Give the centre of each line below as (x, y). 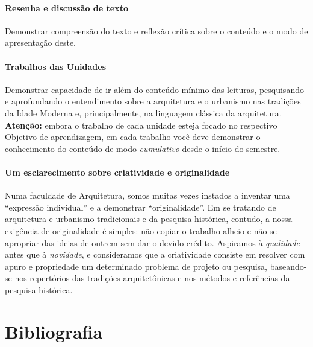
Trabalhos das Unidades (56, 66)
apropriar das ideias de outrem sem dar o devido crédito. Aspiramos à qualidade (152, 242)
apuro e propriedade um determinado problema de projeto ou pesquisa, (136, 266)
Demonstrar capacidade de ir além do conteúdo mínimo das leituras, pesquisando (154, 89)
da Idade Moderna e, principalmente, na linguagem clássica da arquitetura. (143, 113)
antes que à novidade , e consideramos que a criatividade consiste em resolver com (155, 254)
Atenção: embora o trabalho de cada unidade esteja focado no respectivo (141, 125)
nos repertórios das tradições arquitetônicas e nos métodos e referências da (152, 278)
